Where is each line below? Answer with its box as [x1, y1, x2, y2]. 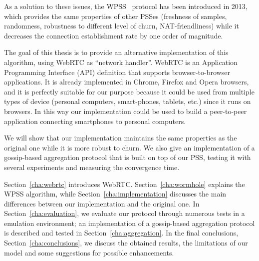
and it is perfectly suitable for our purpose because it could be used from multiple [4, 86, 255, 96]
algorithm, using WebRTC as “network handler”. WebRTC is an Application [4, 56, 238, 67]
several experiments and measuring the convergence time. [4, 161, 180, 172]
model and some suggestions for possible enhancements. [4, 247, 174, 257]
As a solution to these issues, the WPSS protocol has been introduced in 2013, [4, 1, 248, 11]
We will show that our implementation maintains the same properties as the [4, 132, 237, 143]
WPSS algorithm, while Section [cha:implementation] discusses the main [4, 188, 227, 199]
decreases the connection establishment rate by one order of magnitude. [4, 30, 223, 40]
